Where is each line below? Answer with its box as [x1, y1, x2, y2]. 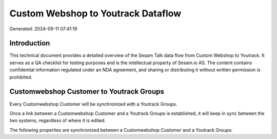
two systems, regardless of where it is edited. [9, 117, 106, 124]
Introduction [9, 39, 50, 48]
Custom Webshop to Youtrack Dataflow [9, 8, 182, 19]
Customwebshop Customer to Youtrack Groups [9, 87, 164, 96]
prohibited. [9, 74, 33, 80]
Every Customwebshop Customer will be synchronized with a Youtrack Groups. [9, 101, 177, 107]
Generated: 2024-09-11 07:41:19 [9, 26, 77, 32]
